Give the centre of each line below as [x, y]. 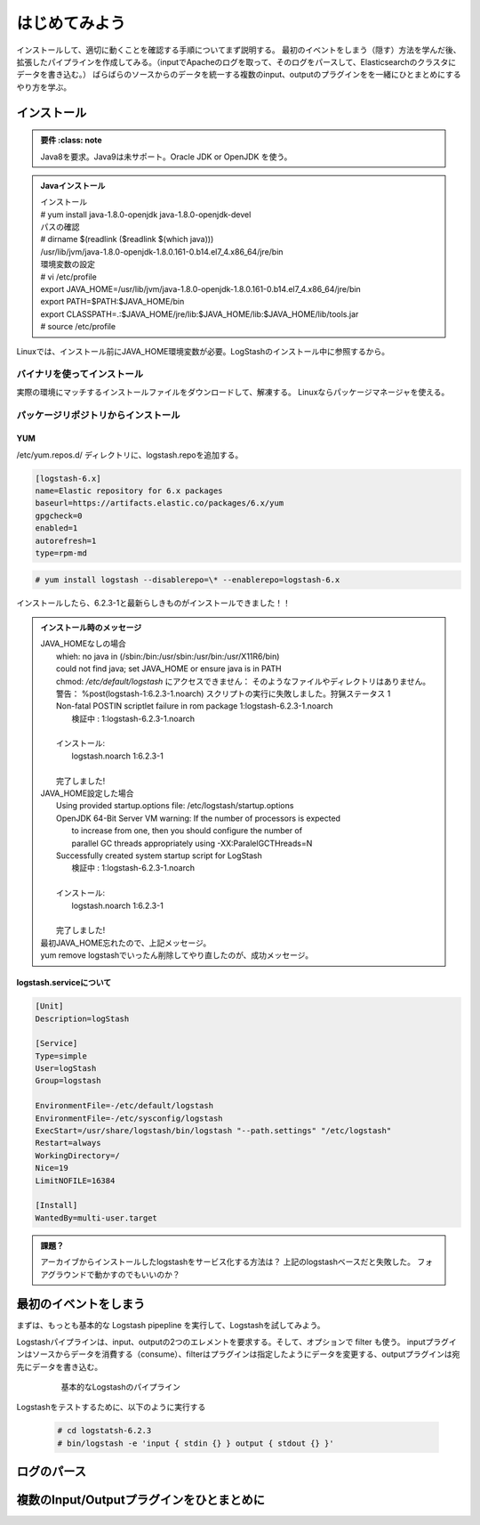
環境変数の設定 [68, 264]
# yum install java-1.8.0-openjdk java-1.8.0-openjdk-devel [146, 215]
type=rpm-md [61, 553]
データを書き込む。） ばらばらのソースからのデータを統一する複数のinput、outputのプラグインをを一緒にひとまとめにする [239, 75]
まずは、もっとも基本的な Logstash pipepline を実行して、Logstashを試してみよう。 [171, 1326]
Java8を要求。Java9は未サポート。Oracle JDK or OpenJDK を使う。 [166, 157]
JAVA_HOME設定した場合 [87, 793]
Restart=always [68, 1143]
